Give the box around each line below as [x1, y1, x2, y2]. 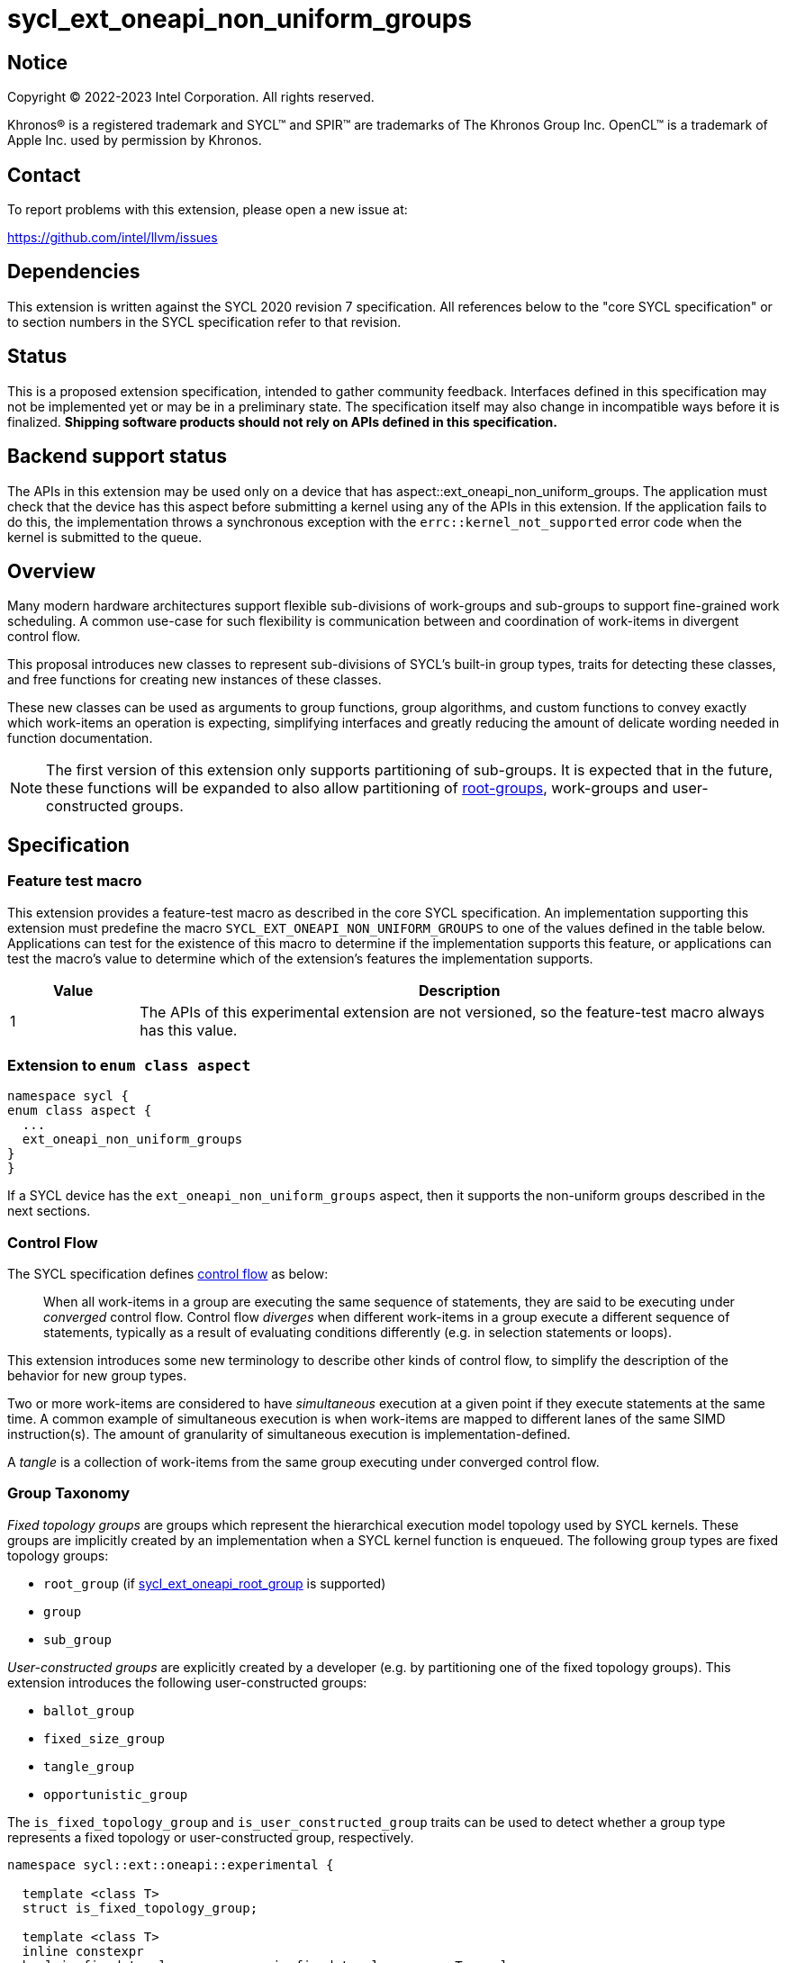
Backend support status [7, 445, 228, 468]
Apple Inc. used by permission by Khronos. [7, 132, 262, 149]
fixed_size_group [43, 1731, 165, 1746]
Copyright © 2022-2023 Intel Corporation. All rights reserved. [7, 89, 375, 105]
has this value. [140, 1020, 238, 1039]
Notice [7, 50, 68, 74]
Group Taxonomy [7, 1484, 131, 1503]
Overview [7, 559, 96, 583]
